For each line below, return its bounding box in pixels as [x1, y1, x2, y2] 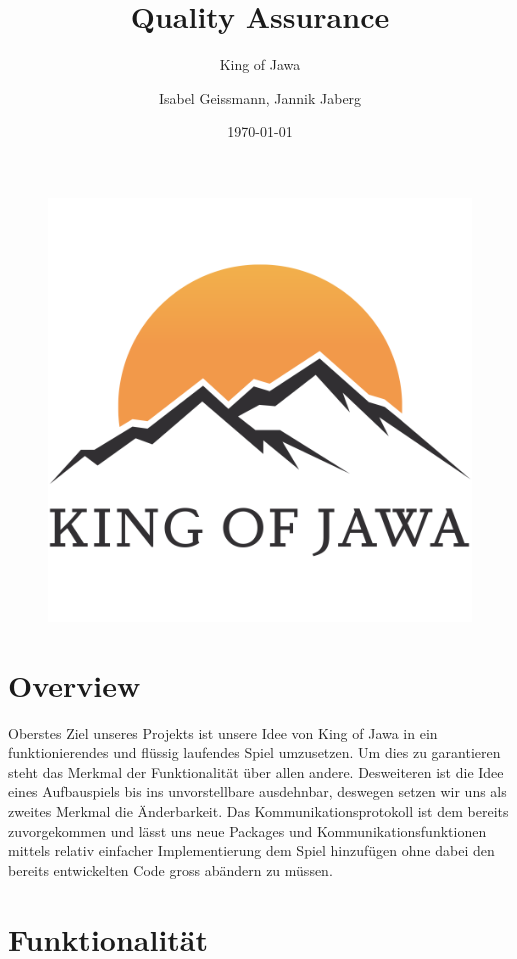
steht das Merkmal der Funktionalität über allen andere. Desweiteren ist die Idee [8, 761, 504, 782]
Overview [8, 664, 141, 705]
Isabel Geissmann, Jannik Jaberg [158, 87, 362, 108]
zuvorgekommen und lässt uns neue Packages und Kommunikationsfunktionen [8, 820, 487, 841]
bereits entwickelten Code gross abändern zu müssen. [8, 859, 333, 880]
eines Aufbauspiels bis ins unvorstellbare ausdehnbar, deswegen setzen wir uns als [8, 781, 507, 802]
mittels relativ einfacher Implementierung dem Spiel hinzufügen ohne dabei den [8, 840, 495, 861]
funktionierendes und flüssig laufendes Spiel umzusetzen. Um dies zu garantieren [8, 742, 501, 763]
